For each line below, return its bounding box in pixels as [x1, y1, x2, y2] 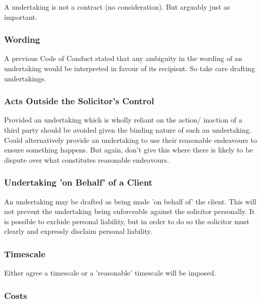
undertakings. [4, 73, 46, 83]
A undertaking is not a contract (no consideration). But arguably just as [4, 2, 230, 12]
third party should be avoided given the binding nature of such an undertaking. [4, 125, 251, 135]
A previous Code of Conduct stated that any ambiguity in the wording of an [4, 53, 242, 64]
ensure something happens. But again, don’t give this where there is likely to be [4, 144, 253, 155]
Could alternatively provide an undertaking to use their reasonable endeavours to [4, 134, 257, 145]
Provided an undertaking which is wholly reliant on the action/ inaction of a [4, 114, 243, 125]
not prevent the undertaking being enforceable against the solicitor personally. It [4, 206, 255, 217]
